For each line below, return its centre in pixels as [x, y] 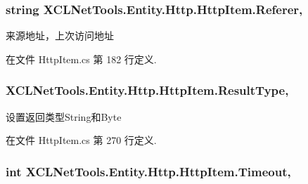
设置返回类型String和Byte [64, 116]
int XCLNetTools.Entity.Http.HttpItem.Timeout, [148, 171]
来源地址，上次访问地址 [60, 35]
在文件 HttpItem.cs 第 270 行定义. [81, 140]
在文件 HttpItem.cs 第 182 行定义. [81, 59]
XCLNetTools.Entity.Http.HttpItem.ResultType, [147, 90]
